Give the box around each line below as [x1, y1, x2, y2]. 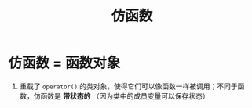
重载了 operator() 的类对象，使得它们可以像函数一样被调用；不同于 [19, 81, 238, 91]
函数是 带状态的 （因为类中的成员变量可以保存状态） [40, 91, 210, 100]
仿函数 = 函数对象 [8, 54, 121, 72]
